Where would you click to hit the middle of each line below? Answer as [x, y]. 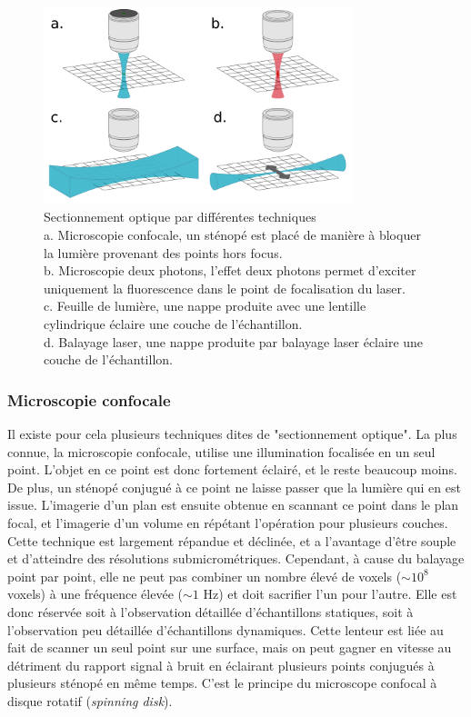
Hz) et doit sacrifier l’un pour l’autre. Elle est [330, 594]
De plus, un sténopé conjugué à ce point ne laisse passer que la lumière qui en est [234, 487]
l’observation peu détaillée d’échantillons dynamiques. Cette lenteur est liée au [225, 629]
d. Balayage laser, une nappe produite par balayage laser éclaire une [234, 341]
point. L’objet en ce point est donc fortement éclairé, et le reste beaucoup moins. [232, 469]
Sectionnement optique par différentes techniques [180, 217]
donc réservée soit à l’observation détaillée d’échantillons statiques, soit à [210, 611]
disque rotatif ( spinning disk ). [90, 700]
